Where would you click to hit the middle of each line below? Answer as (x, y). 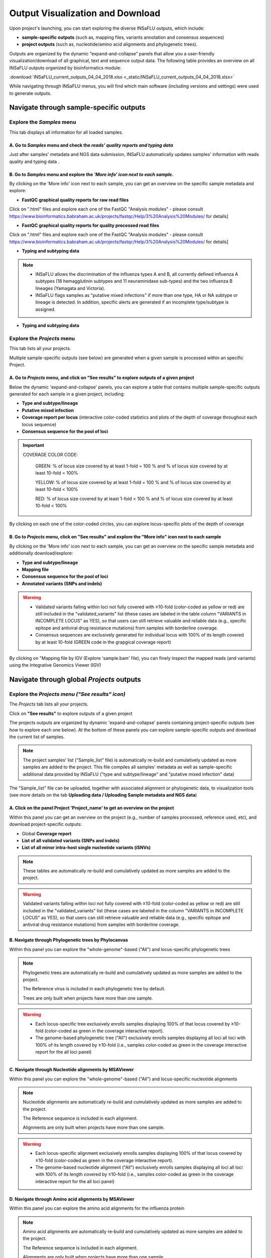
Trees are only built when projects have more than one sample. (88, 998)
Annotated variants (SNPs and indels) (62, 583)
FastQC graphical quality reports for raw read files (75, 200)
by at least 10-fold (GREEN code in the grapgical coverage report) (103, 642)
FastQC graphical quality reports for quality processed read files (91, 225)
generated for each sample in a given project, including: (67, 394)
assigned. (45, 309)
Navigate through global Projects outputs (75, 680)
